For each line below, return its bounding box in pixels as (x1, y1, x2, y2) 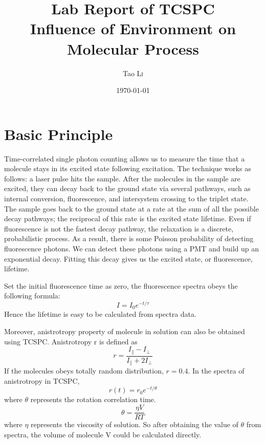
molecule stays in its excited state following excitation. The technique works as (4, 163, 251, 174)
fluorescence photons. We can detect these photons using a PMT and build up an (4, 243, 259, 253)
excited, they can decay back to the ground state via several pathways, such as (4, 183, 251, 194)
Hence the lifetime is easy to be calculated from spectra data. (4, 309, 196, 319)
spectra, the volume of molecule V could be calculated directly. (4, 429, 202, 439)
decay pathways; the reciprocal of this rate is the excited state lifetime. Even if (4, 213, 251, 224)
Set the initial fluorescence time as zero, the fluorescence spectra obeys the (4, 280, 238, 291)
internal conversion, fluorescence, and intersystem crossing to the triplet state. (4, 193, 249, 203)
